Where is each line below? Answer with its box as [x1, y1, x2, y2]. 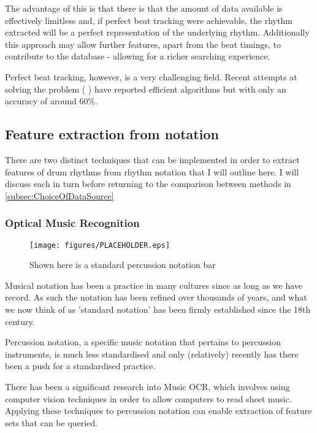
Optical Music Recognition [5, 215, 140, 231]
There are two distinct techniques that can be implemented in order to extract [5, 153, 300, 166]
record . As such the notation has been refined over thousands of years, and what [5, 291, 307, 304]
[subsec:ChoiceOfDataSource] [5, 189, 114, 202]
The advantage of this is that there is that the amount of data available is [5, 2, 283, 14]
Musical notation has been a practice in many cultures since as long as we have [5, 278, 303, 291]
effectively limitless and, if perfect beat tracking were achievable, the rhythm [5, 13, 292, 26]
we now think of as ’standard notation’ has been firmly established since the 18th [5, 302, 311, 315]
